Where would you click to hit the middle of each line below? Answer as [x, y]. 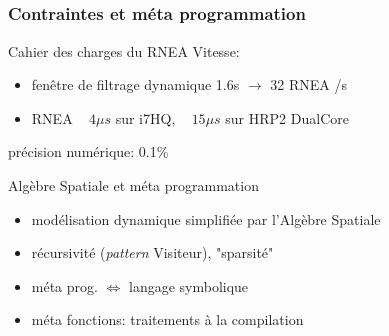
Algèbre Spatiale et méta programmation [133, 185]
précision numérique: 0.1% [88, 151]
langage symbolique [189, 285]
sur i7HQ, [145, 117]
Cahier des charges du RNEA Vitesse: [124, 50]
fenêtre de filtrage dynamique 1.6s [135, 84]
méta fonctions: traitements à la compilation [167, 319]
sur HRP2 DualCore [287, 117]
